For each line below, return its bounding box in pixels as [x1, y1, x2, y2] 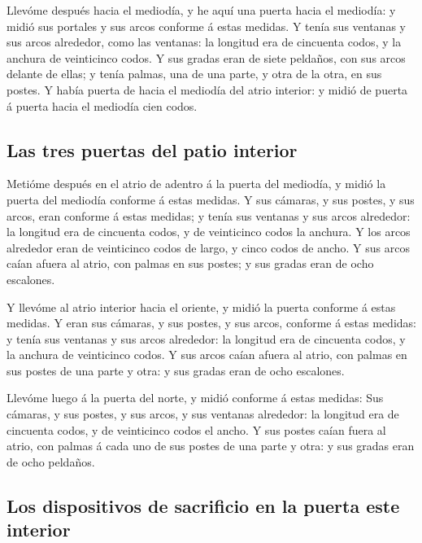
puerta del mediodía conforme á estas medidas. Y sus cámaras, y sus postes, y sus [7, 190, 415, 208]
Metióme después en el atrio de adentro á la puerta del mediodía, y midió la [7, 175, 386, 192]
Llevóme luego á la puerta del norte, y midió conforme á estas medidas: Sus [7, 389, 384, 406]
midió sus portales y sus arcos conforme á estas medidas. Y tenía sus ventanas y [7, 17, 406, 34]
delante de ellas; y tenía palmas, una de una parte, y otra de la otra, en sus [7, 65, 382, 82]
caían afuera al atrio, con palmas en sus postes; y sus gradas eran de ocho [7, 255, 374, 272]
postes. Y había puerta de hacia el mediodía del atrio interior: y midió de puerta [7, 81, 408, 98]
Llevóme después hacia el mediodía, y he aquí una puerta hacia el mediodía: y [7, 2, 396, 18]
